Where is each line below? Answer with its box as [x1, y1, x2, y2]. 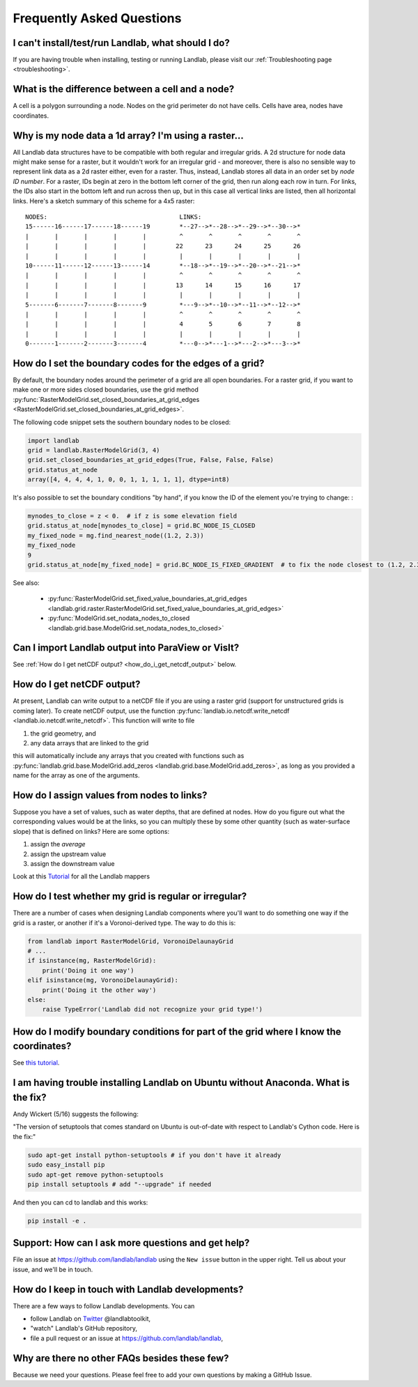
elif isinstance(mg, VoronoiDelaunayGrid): [27, 976, 179, 984]
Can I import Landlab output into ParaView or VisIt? [13, 642, 240, 654]
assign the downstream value [30, 859, 115, 867]
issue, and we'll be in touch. [13, 1265, 93, 1273]
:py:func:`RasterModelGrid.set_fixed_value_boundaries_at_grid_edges [47, 594, 247, 603]
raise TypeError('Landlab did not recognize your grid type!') [42, 1005, 263, 1014]
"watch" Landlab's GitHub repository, [30, 1324, 137, 1333]
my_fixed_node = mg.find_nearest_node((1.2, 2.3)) [27, 532, 205, 539]
